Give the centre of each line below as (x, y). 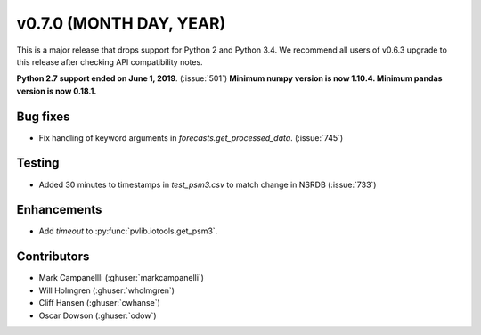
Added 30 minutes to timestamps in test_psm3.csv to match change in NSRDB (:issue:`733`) (208, 184)
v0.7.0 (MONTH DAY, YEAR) (121, 23)
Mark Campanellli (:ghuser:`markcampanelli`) (122, 278)
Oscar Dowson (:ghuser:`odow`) (98, 315)
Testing (38, 163)
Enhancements (59, 210)
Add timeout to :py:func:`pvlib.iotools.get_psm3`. (128, 231)
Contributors (53, 257)
